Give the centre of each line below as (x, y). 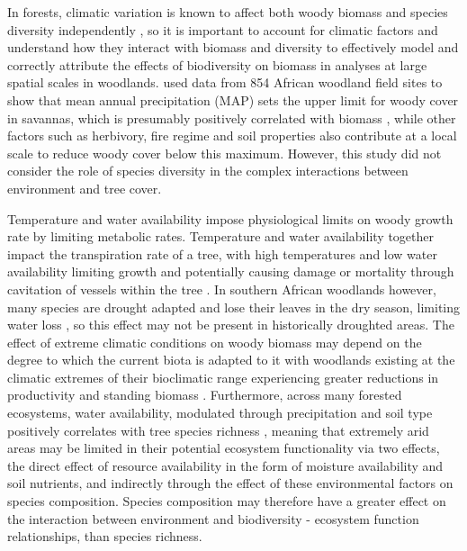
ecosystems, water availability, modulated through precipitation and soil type (220, 413)
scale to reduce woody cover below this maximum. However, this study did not (225, 153)
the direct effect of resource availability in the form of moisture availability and (225, 465)
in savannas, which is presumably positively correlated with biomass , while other (232, 117)
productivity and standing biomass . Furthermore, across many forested (205, 395)
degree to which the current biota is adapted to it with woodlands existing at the (231, 360)
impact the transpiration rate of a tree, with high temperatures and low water (222, 253)
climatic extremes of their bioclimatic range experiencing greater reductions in (223, 377)
